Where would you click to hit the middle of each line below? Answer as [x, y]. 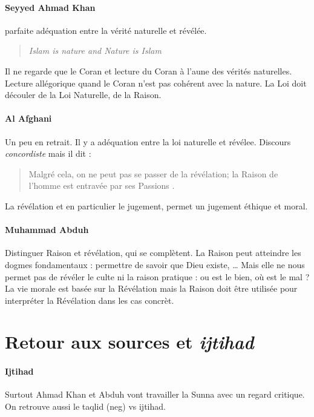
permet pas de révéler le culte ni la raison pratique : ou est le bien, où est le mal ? [157, 276]
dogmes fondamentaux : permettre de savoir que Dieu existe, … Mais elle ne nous [155, 264]
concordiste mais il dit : [48, 153]
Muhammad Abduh [47, 230]
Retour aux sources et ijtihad [129, 342]
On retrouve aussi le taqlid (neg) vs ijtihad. [85, 406]
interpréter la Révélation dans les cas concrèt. [90, 300]
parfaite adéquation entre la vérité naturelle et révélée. [106, 30]
